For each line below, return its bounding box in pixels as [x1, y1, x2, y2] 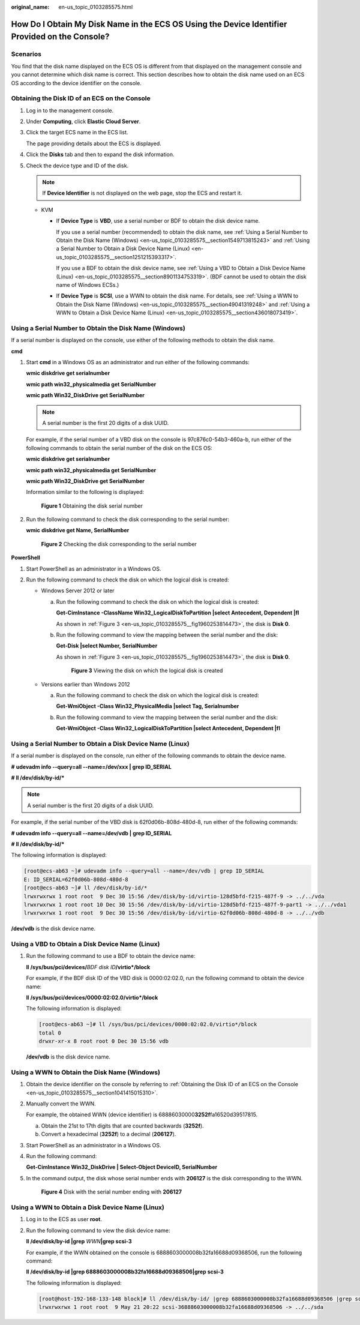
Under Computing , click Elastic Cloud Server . [26, 118, 141, 125]
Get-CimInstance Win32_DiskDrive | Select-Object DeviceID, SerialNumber [26, 1164, 218, 1171]
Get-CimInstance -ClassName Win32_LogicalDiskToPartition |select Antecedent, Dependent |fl [56, 609, 299, 616]
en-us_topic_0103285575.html [58, 4, 133, 10]
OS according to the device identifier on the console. [11, 79, 142, 86]
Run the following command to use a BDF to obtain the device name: [26, 952, 196, 960]
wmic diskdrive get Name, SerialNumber [26, 527, 130, 534]
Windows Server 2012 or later [41, 587, 115, 594]
